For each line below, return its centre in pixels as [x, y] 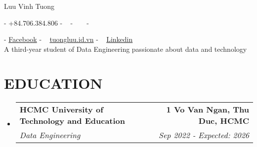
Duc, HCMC [224, 120]
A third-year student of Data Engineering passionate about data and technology [126, 49]
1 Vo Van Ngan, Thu [208, 109]
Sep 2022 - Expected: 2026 [204, 135]
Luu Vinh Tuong [29, 6]
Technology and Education [72, 120]
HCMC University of [61, 109]
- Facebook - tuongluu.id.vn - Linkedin [68, 39]
